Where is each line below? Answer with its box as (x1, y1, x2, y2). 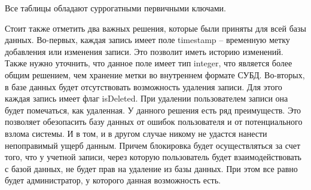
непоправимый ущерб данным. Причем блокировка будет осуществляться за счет (5, 139, 301, 151)
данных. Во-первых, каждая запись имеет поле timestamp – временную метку (5, 33, 290, 46)
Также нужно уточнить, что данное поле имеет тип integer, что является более (5, 57, 292, 69)
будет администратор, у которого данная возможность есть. (5, 174, 221, 186)
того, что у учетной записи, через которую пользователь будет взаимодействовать (5, 151, 301, 163)
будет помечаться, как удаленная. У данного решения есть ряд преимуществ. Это (5, 103, 301, 116)
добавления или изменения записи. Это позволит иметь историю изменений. (5, 45, 283, 57)
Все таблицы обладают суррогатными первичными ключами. (5, 2, 226, 14)
